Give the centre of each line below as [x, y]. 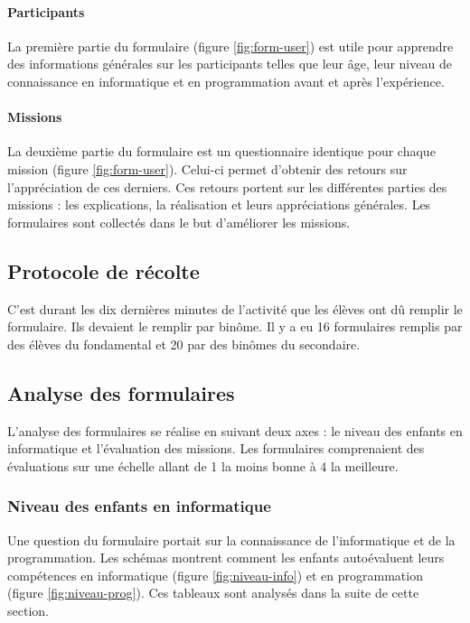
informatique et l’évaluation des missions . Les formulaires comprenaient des [216, 448]
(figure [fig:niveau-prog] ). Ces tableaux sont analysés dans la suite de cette [213, 593]
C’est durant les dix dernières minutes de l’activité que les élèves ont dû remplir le [235, 308]
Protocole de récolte [103, 270]
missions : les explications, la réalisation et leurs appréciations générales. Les [219, 205]
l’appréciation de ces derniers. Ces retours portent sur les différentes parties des [227, 186]
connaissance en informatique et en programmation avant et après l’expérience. [226, 81]
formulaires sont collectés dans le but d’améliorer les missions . [179, 222]
